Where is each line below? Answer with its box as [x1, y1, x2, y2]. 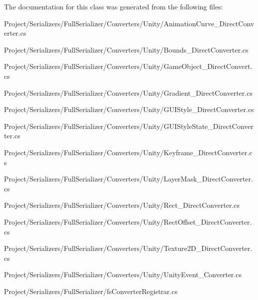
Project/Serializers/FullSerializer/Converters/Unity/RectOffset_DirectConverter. [4, 216, 252, 227]
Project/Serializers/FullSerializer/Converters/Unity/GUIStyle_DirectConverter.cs [4, 104, 254, 115]
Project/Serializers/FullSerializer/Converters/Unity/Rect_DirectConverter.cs [4, 200, 240, 210]
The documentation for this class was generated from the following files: [4, 1, 223, 11]
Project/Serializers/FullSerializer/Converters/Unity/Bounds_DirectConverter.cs [4, 44, 249, 55]
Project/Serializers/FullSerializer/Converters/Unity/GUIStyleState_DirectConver [4, 120, 254, 131]
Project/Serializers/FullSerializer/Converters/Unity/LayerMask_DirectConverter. [4, 174, 253, 184]
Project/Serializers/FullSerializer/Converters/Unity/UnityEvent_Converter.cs [4, 269, 242, 280]
